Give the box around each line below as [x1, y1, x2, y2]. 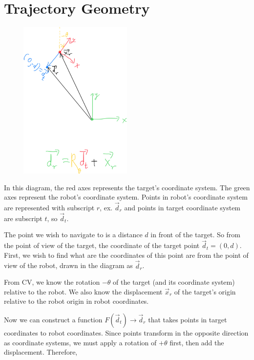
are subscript [4, 213, 42, 223]
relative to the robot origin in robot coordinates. [4, 296, 149, 306]
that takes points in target [148, 314, 227, 324]
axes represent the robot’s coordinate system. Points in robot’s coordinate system [4, 192, 248, 202]
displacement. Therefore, [4, 347, 78, 357]
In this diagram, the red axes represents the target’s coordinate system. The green [4, 182, 250, 192]
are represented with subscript [4, 202, 95, 212]
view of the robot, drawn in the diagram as [4, 260, 133, 270]
